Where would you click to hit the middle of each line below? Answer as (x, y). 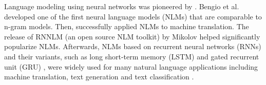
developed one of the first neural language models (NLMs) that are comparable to (133, 16)
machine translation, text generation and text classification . (99, 77)
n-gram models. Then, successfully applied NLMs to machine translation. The (127, 26)
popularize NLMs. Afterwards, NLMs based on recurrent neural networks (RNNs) (133, 46)
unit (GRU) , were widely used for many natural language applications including (131, 66)
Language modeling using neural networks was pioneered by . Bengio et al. (122, 6)
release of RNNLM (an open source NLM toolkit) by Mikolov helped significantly (132, 36)
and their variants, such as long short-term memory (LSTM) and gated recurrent (132, 56)
